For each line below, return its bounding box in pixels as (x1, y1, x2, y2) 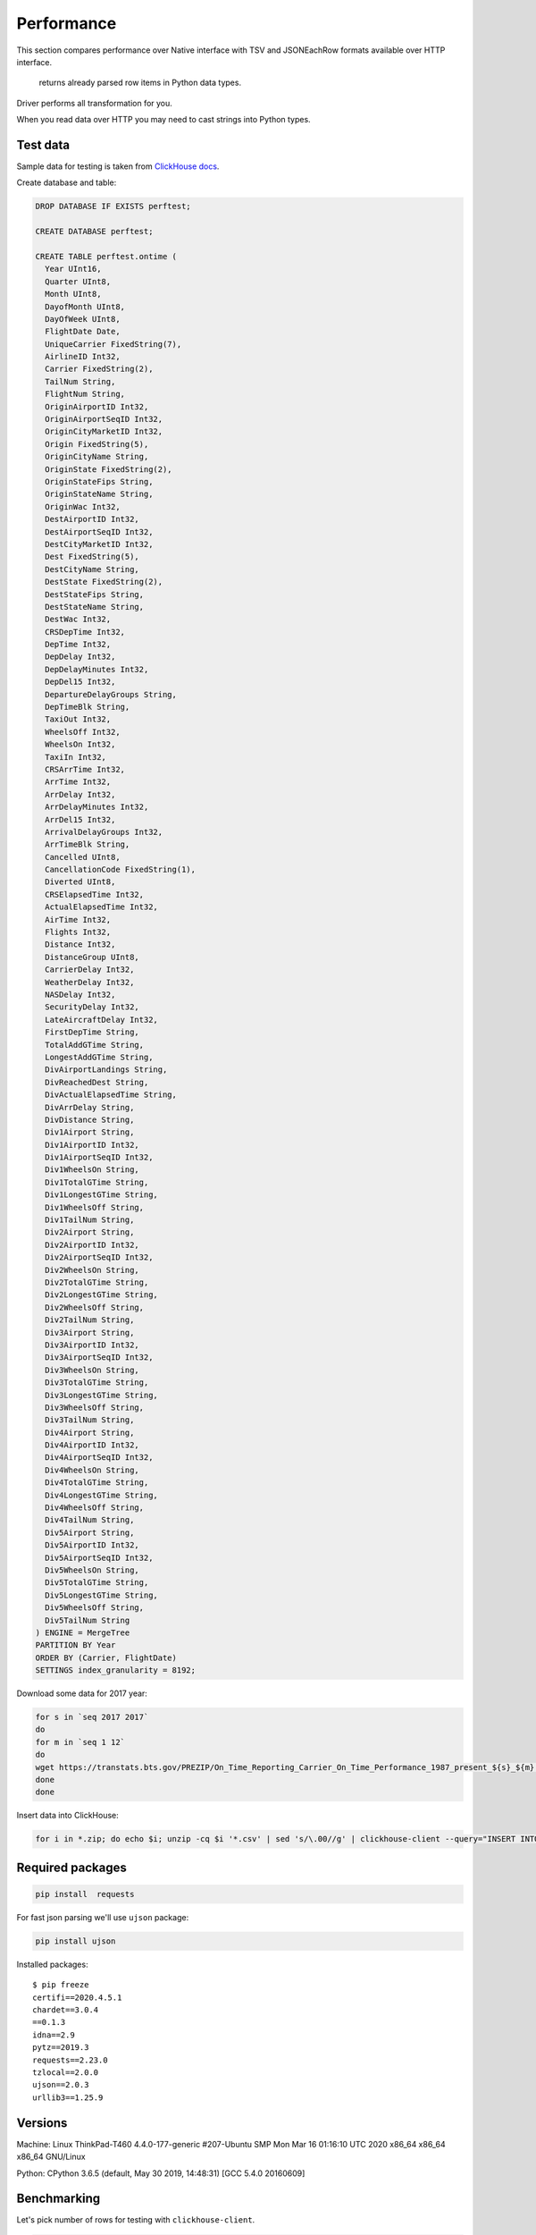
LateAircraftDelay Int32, (45, 1015, 158, 1025)
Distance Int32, (45, 940, 116, 949)
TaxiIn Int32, (45, 752, 107, 762)
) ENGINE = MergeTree (35, 1627, 130, 1638)
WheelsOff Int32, (45, 727, 121, 737)
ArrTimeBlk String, (45, 839, 130, 849)
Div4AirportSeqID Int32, (45, 1453, 154, 1463)
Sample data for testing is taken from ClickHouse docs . (16, 161, 220, 172)
